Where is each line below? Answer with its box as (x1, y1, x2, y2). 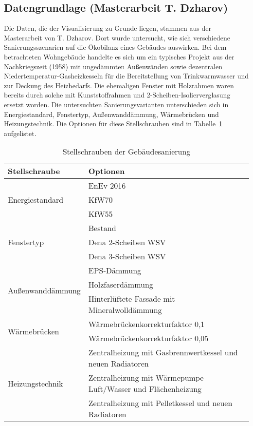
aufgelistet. (4, 128, 36, 138)
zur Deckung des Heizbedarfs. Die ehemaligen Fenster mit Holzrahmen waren (4, 80, 234, 90)
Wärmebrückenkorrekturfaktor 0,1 (88, 318, 205, 330)
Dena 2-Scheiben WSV (88, 236, 166, 248)
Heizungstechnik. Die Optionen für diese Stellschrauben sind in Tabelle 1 (4, 118, 223, 129)
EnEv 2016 (88, 180, 126, 192)
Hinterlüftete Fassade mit (88, 293, 175, 305)
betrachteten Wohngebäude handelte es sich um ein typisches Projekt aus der (4, 51, 235, 61)
